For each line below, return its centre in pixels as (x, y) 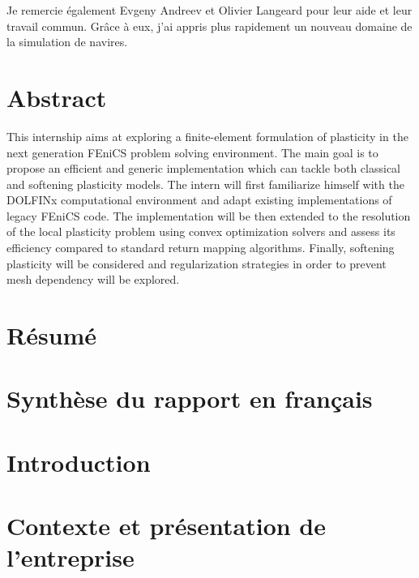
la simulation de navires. (67, 42)
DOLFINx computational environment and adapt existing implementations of (199, 200)
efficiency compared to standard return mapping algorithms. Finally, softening (201, 248)
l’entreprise (71, 557)
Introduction (79, 462)
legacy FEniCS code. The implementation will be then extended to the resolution (209, 215)
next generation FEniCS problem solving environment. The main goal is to (192, 152)
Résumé (52, 335)
